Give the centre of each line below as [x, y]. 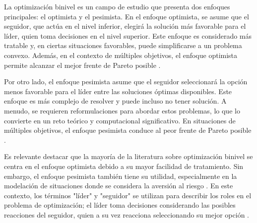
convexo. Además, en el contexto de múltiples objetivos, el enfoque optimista [121, 55]
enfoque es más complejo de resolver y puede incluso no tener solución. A [115, 101]
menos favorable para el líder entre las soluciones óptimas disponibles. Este [118, 91]
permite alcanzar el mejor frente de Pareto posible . [82, 65]
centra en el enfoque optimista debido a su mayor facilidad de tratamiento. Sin [124, 166]
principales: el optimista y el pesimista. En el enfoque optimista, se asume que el [127, 16]
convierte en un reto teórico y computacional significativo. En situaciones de [120, 120]
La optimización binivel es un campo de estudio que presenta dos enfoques [117, 6]
